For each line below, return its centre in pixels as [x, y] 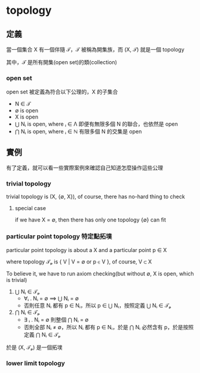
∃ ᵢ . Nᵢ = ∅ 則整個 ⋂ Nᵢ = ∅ [56, 319]
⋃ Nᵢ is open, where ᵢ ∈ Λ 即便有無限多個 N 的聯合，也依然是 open [96, 124]
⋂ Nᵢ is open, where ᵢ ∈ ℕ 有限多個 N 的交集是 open [78, 132]
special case [30, 208]
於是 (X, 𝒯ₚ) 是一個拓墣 [34, 347]
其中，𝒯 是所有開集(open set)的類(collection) [62, 62]
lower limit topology [36, 363]
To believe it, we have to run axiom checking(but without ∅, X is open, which [100, 274]
